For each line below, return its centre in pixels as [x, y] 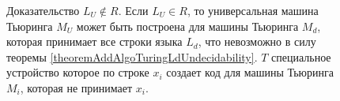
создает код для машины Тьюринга [250, 72]
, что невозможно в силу [257, 41]
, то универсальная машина [253, 10]
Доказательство [43, 10]
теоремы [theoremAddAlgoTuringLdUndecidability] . [132, 56]
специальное [301, 56]
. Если [133, 10]
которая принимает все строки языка [94, 41]
